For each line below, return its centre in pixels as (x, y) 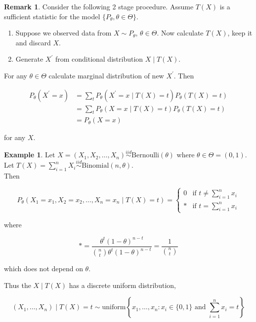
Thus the (18, 285)
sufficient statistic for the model (52, 16)
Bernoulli (145, 156)
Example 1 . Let (30, 155)
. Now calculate (180, 33)
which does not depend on (43, 268)
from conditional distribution (99, 59)
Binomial (95, 166)
